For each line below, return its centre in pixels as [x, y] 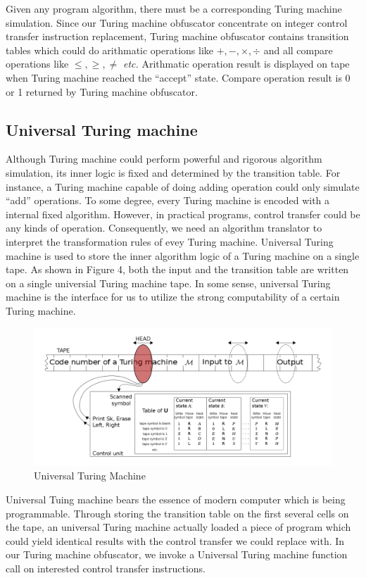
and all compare [298, 50]
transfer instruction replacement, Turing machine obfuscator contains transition [177, 36]
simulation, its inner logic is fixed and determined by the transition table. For [173, 172]
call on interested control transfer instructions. [106, 568]
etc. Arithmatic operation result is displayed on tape [236, 64]
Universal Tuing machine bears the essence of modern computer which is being [176, 499]
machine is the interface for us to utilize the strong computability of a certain [173, 297]
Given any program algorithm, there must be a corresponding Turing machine [174, 8]
